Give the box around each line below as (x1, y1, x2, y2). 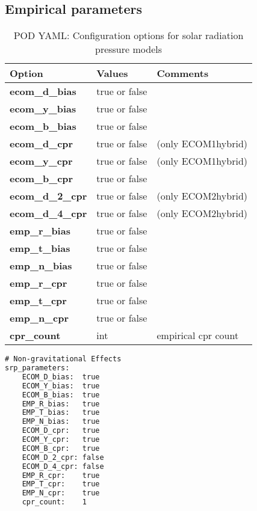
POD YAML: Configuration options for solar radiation (13, 28, 244, 43)
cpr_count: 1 (22, 498, 87, 507)
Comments (156, 66, 209, 81)
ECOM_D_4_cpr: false (22, 462, 104, 471)
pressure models (94, 42, 162, 57)
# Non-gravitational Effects (5, 355, 122, 364)
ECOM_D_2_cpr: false (22, 453, 104, 462)
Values (96, 66, 128, 81)
